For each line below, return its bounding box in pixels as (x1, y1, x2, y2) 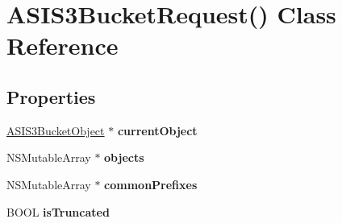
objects (104, 149, 144, 166)
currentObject (117, 122, 198, 138)
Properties (6, 84, 96, 109)
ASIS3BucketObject (6, 122, 105, 138)
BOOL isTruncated (6, 203, 110, 220)
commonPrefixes (104, 176, 198, 192)
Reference (6, 29, 119, 62)
